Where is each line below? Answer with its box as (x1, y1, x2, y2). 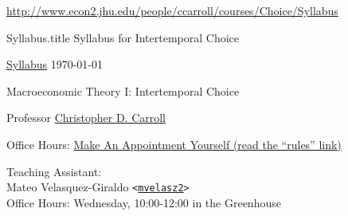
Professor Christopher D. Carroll (6, 109, 166, 126)
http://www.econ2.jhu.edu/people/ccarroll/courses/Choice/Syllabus (6, 2, 338, 18)
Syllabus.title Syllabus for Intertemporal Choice (6, 29, 239, 45)
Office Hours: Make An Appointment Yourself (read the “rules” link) (6, 135, 342, 152)
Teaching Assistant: (6, 163, 102, 179)
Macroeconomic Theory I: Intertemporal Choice (6, 82, 240, 99)
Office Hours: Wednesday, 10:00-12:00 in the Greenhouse (6, 194, 281, 210)
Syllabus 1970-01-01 (6, 56, 104, 73)
